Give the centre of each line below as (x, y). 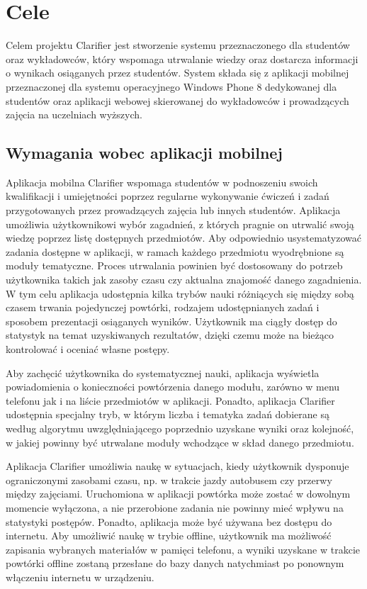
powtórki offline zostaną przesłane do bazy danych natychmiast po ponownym (175, 563)
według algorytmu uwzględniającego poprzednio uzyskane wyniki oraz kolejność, (180, 428)
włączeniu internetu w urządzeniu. (80, 577)
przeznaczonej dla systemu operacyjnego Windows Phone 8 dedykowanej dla (171, 86)
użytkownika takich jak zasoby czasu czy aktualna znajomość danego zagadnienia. (184, 280)
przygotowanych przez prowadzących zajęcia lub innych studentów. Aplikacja (173, 210)
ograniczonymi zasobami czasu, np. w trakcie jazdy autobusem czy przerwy (169, 479)
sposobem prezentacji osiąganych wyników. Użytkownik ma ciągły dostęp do (171, 321)
